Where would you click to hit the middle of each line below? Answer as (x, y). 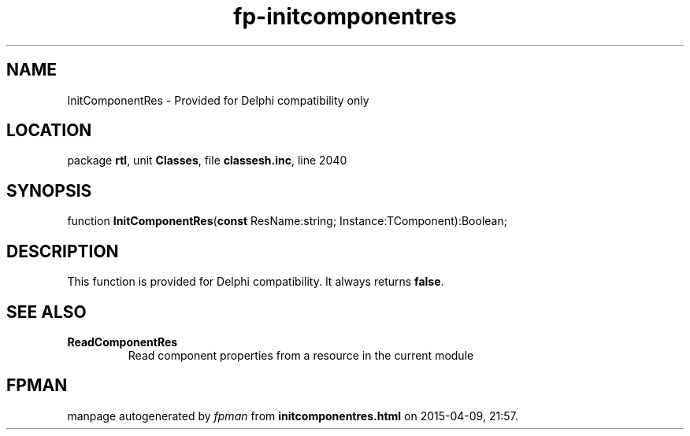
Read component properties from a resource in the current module (301, 355)
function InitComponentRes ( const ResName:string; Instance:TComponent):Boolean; (287, 221)
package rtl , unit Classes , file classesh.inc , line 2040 (207, 161)
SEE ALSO (46, 312)
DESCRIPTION (63, 251)
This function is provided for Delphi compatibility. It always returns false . (256, 282)
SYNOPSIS (49, 190)
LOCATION (49, 131)
